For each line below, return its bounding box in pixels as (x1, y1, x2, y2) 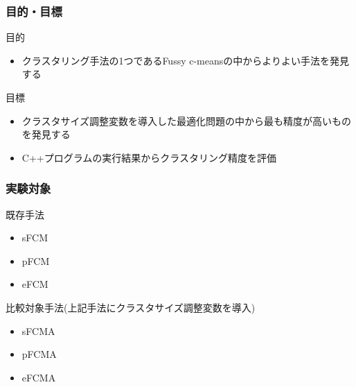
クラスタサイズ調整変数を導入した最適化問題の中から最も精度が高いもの (21, 113, 352, 128)
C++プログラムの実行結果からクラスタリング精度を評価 (21, 150, 276, 164)
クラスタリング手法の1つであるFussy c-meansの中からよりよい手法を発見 (21, 53, 350, 67)
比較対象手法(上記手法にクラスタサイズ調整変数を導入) (6, 300, 256, 314)
